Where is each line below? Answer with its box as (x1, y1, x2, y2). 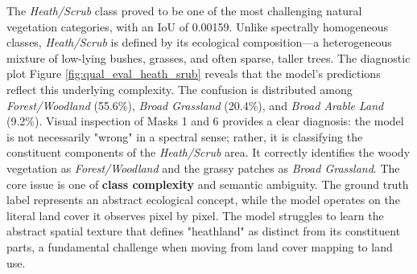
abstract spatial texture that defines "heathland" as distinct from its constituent (6, 223, 401, 239)
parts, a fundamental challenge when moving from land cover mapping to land (6, 238, 393, 255)
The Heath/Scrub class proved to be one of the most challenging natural (6, 2, 362, 18)
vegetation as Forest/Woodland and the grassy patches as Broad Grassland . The (6, 159, 400, 176)
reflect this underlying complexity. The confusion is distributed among (6, 80, 353, 97)
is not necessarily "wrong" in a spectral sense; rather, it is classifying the (6, 128, 363, 145)
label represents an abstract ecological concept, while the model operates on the (6, 191, 400, 208)
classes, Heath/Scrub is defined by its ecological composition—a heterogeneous (6, 34, 392, 51)
